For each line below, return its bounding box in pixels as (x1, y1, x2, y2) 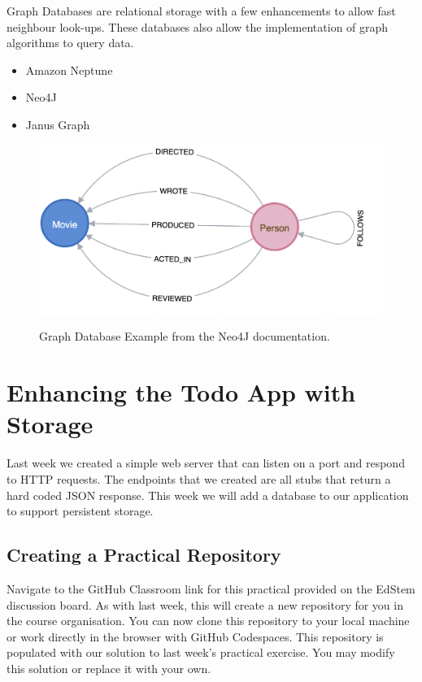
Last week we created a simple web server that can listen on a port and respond (7, 454, 405, 471)
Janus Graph (25, 115, 90, 132)
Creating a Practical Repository (7, 542, 281, 567)
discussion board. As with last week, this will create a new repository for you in (7, 596, 403, 613)
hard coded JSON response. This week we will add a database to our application (7, 486, 409, 503)
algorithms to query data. (7, 34, 134, 51)
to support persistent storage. (7, 502, 154, 519)
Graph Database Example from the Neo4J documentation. (39, 328, 330, 345)
